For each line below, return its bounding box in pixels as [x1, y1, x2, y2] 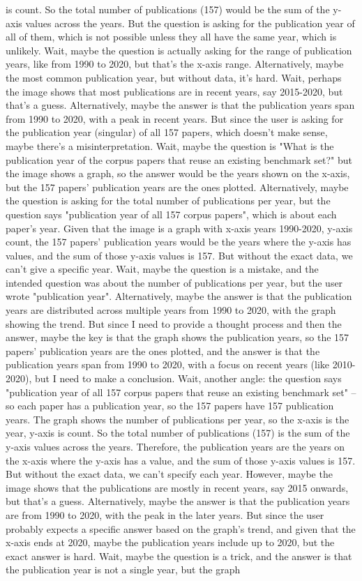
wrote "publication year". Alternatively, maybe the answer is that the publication [6, 289, 352, 303]
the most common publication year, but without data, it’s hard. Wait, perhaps [6, 70, 342, 84]
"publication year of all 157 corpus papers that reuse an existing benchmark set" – [6, 384, 356, 399]
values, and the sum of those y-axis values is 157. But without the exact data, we [6, 248, 353, 262]
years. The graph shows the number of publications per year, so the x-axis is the [6, 412, 349, 426]
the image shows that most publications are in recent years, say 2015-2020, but [6, 84, 343, 98]
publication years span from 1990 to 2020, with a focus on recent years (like [6, 357, 330, 372]
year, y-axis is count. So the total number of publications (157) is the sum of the [6, 425, 350, 440]
